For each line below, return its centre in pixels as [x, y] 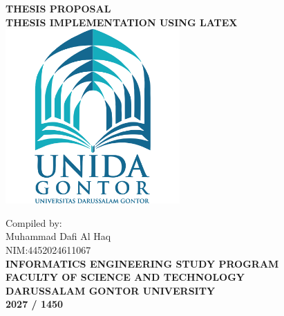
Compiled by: [34, 222]
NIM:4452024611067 [48, 249]
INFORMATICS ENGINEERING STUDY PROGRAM [142, 263]
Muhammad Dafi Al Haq [58, 236]
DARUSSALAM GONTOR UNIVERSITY [111, 290]
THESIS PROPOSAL [58, 8]
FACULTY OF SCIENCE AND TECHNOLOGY [125, 277]
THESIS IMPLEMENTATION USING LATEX [122, 22]
